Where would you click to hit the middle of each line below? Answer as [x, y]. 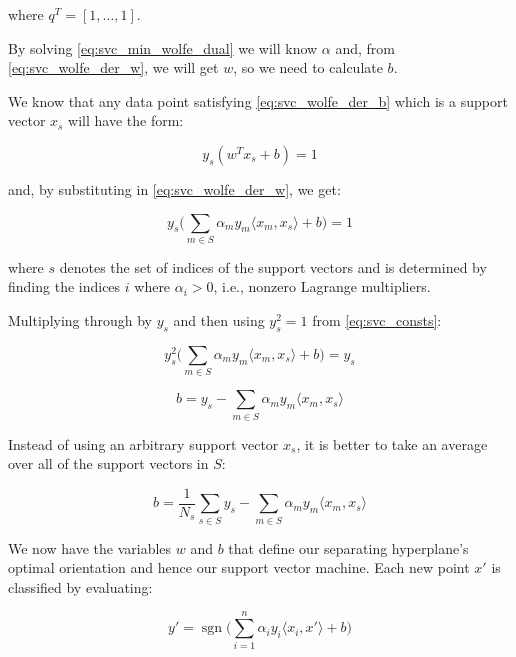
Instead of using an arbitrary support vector [143, 443]
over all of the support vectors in [108, 463]
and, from [365, 47]
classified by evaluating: [80, 586]
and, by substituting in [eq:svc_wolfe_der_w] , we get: [174, 188]
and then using [219, 320]
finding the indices [64, 286]
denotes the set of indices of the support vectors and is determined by [273, 266]
